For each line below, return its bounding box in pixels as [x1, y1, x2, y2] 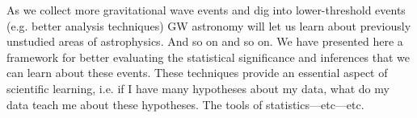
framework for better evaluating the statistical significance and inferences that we [6, 48, 411, 65]
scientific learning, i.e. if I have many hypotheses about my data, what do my [6, 79, 390, 96]
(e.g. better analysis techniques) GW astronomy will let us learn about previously [6, 17, 411, 34]
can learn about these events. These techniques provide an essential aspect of [6, 64, 388, 81]
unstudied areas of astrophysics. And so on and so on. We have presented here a [6, 33, 403, 50]
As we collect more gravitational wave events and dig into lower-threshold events [6, 2, 406, 18]
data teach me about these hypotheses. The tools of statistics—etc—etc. [6, 96, 364, 112]
